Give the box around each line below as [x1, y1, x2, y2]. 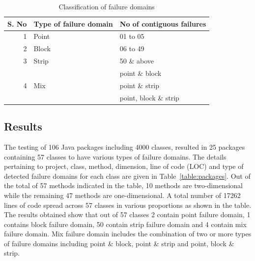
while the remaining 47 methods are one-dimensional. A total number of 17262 [4, 190, 241, 200]
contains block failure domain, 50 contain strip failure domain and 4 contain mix [4, 219, 247, 229]
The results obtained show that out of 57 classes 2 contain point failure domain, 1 [4, 209, 251, 220]
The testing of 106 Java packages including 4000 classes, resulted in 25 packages [4, 141, 245, 152]
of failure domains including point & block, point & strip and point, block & [4, 238, 234, 248]
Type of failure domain [33, 18, 113, 29]
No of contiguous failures [119, 18, 206, 29]
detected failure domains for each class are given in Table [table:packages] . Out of [4, 170, 251, 181]
